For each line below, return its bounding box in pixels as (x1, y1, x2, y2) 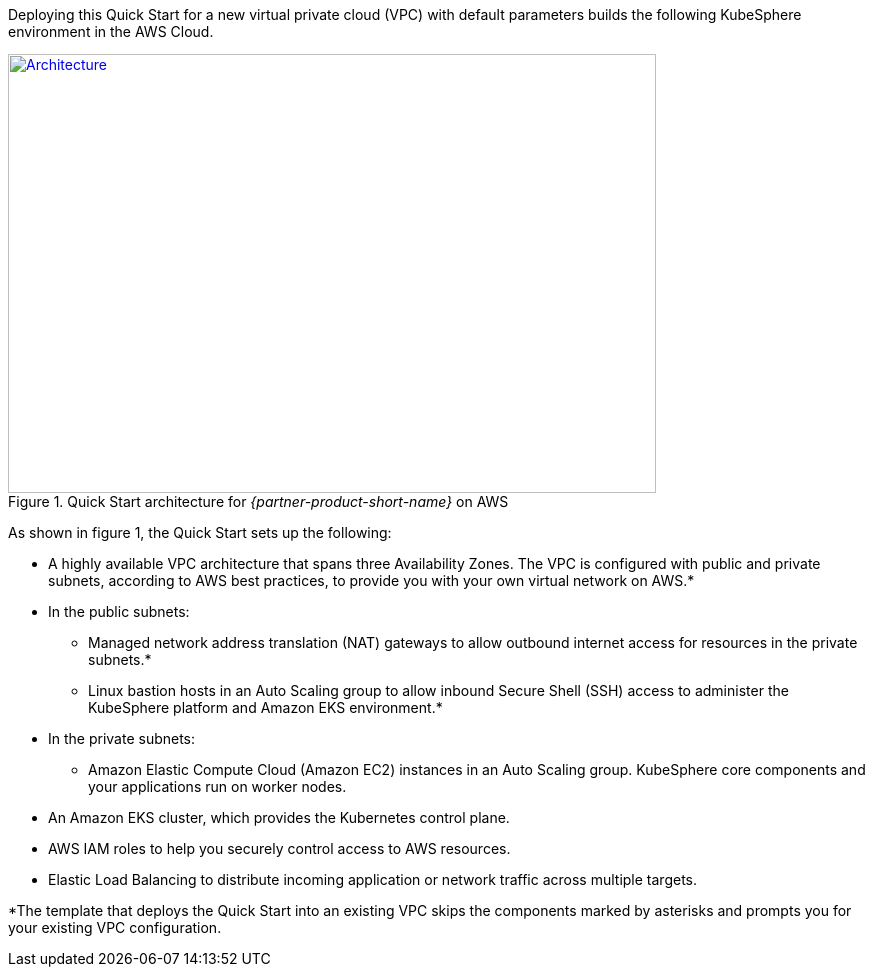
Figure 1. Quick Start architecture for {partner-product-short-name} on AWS (8, 493, 509, 510)
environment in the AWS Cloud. (8, 23, 214, 40)
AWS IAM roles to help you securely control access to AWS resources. (48, 840, 511, 857)
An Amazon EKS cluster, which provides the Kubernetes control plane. (48, 809, 510, 826)
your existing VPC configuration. (8, 919, 222, 936)
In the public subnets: (48, 603, 190, 620)
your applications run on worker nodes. (88, 778, 347, 795)
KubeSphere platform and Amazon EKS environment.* (88, 699, 443, 716)
